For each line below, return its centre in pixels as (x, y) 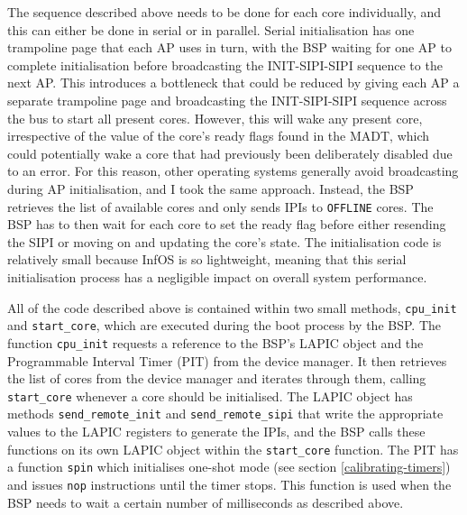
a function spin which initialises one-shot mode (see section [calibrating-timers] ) (229, 467)
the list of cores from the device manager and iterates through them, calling (217, 378)
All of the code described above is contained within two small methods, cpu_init (232, 307)
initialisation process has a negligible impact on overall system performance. (217, 276)
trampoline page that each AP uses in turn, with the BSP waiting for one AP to (230, 47)
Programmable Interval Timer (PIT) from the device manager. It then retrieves (227, 360)
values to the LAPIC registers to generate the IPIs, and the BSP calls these (216, 432)
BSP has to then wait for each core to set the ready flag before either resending (227, 224)
